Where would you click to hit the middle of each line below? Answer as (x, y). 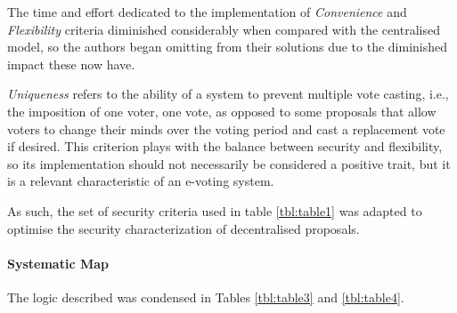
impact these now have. (71, 64)
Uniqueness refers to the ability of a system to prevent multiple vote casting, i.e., (228, 94)
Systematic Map (58, 263)
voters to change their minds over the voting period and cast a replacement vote (226, 128)
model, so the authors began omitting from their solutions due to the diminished (228, 47)
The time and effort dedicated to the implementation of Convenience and (207, 12)
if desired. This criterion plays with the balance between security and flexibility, (225, 146)
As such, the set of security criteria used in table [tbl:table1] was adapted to (215, 210)
